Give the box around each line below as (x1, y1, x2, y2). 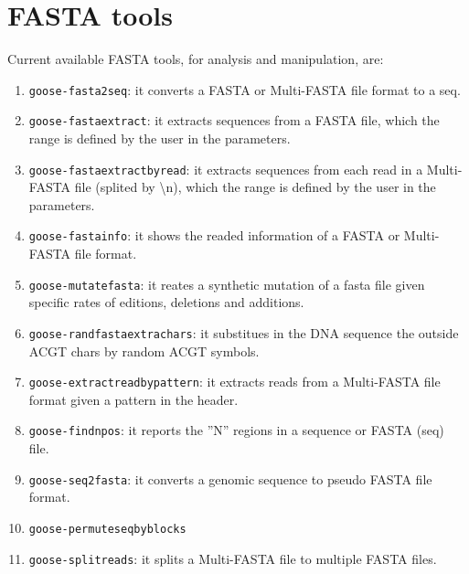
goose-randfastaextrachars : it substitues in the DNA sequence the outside (28, 323, 459, 342)
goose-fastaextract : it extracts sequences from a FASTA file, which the (28, 111, 440, 130)
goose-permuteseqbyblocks (28, 522, 187, 536)
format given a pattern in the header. (28, 389, 239, 409)
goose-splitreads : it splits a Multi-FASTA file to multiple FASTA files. (28, 548, 437, 568)
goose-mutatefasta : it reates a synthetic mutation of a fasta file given (28, 274, 425, 293)
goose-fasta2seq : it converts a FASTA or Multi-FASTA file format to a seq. (28, 80, 461, 99)
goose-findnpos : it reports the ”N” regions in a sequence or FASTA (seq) (28, 420, 444, 440)
